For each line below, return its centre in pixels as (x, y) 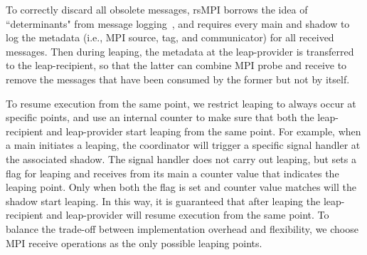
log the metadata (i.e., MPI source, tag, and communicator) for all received (170, 37)
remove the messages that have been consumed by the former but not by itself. (178, 79)
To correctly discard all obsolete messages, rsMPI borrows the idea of (157, 9)
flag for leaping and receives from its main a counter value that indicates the (172, 173)
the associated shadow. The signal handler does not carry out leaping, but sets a (181, 158)
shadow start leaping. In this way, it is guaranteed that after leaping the (163, 201)
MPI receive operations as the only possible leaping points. (134, 243)
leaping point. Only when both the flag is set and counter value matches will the (181, 187)
